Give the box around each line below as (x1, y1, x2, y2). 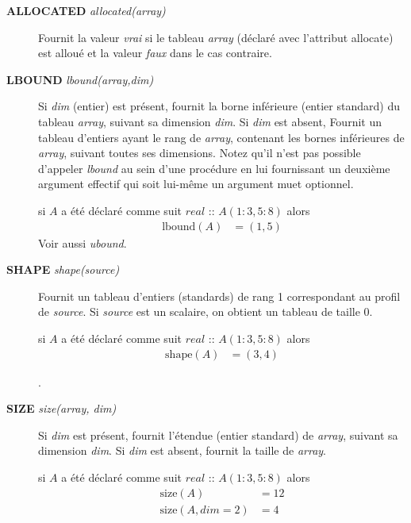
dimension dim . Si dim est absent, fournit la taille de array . (38, 442, 327, 459)
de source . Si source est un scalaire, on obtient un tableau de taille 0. (38, 303, 373, 320)
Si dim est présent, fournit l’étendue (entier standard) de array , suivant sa (38, 426, 398, 443)
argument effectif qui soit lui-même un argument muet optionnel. (38, 175, 354, 192)
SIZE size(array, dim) (6, 400, 117, 417)
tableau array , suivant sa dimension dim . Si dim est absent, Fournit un (38, 113, 382, 129)
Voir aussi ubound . (38, 234, 127, 251)
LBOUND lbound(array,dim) (6, 71, 154, 87)
